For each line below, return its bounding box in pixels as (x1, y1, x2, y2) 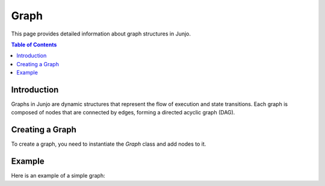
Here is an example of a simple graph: (11, 172, 105, 179)
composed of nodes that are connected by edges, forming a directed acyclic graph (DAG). (11, 109, 235, 116)
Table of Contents (11, 41, 57, 48)
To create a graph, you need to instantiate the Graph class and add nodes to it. (11, 140, 206, 147)
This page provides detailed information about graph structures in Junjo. (11, 30, 191, 37)
